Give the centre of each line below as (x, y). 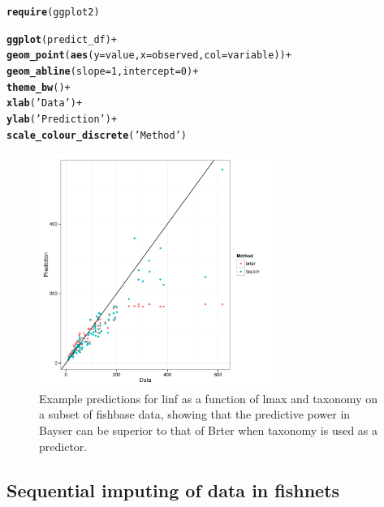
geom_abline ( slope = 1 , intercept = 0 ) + (103, 71)
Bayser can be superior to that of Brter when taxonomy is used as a (209, 430)
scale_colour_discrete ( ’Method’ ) (97, 135)
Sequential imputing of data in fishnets (173, 490)
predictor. (63, 446)
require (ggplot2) (53, 12)
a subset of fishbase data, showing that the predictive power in (195, 414)
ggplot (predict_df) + (62, 39)
